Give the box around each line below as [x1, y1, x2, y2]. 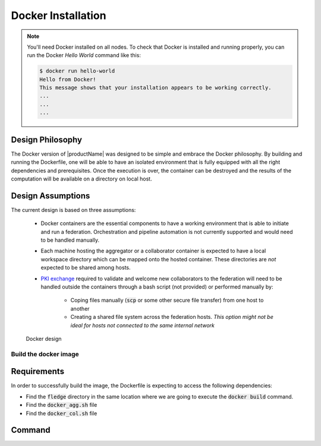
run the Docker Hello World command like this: [27, 52, 141, 59]
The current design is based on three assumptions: [11, 206, 136, 213]
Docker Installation [11, 9, 106, 22]
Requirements [11, 366, 65, 377]
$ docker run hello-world [39, 68, 115, 74]
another [70, 305, 90, 312]
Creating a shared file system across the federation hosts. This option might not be [70, 314, 273, 321]
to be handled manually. [40, 236, 100, 243]
